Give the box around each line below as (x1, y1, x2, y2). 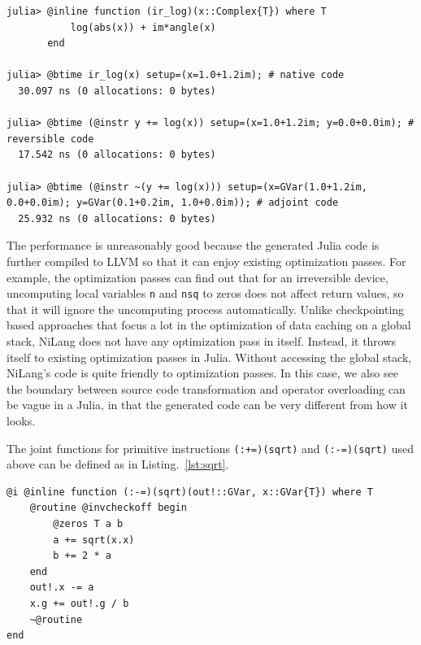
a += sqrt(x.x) (53, 534, 135, 546)
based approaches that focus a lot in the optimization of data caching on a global (7, 316, 411, 333)
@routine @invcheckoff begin (29, 502, 187, 514)
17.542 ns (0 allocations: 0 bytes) (18, 149, 216, 161)
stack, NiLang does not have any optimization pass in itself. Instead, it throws (7, 332, 397, 349)
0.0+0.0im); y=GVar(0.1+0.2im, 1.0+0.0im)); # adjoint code (7, 197, 339, 209)
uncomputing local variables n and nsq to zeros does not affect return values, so (7, 285, 404, 302)
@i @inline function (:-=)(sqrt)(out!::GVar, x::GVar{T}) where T (7, 486, 374, 498)
